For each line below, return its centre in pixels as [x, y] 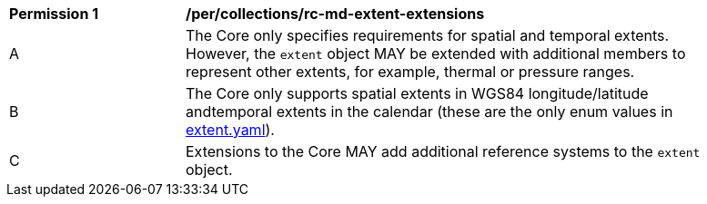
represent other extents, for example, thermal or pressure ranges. [410, 72]
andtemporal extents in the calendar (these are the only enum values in [429, 112]
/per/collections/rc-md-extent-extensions [335, 14]
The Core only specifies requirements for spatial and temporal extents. [428, 35]
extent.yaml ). [230, 130]
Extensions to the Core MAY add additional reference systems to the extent [443, 151]
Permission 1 [54, 14]
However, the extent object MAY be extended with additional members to [436, 53]
